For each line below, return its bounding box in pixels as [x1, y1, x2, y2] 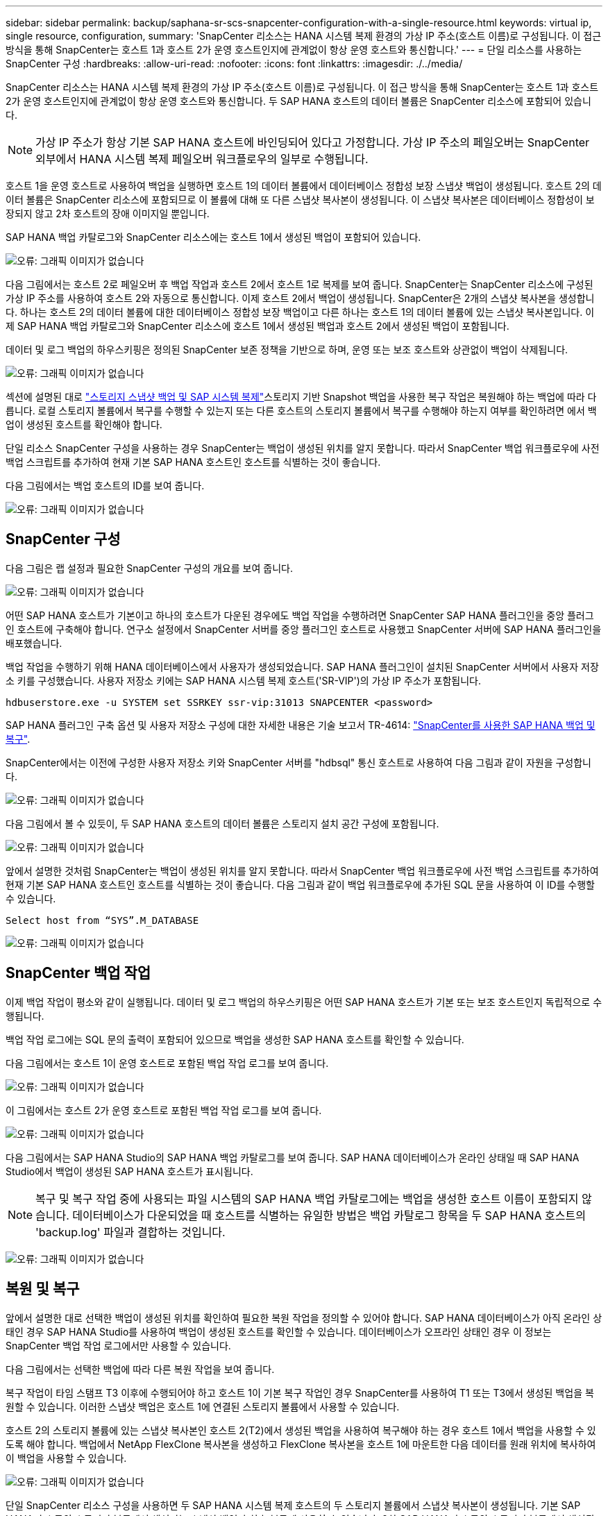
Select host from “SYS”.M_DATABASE [6, 914, 199, 926]
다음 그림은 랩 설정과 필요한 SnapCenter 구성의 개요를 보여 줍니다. [6, 562, 293, 574]
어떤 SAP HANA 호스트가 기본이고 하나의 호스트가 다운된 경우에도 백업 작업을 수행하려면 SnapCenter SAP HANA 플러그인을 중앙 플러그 [6, 609, 594, 621]
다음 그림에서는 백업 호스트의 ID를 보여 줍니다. [6, 480, 205, 491]
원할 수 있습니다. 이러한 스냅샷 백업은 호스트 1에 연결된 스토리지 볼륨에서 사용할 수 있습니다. [6, 1400, 400, 1413]
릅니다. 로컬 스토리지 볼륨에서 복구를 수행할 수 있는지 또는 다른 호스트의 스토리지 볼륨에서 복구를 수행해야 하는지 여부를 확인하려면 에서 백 [6, 405, 597, 416]
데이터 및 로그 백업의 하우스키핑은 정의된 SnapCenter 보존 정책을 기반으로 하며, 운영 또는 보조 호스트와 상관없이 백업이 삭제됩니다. [6, 344, 568, 355]
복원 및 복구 [6, 1280, 80, 1298]
